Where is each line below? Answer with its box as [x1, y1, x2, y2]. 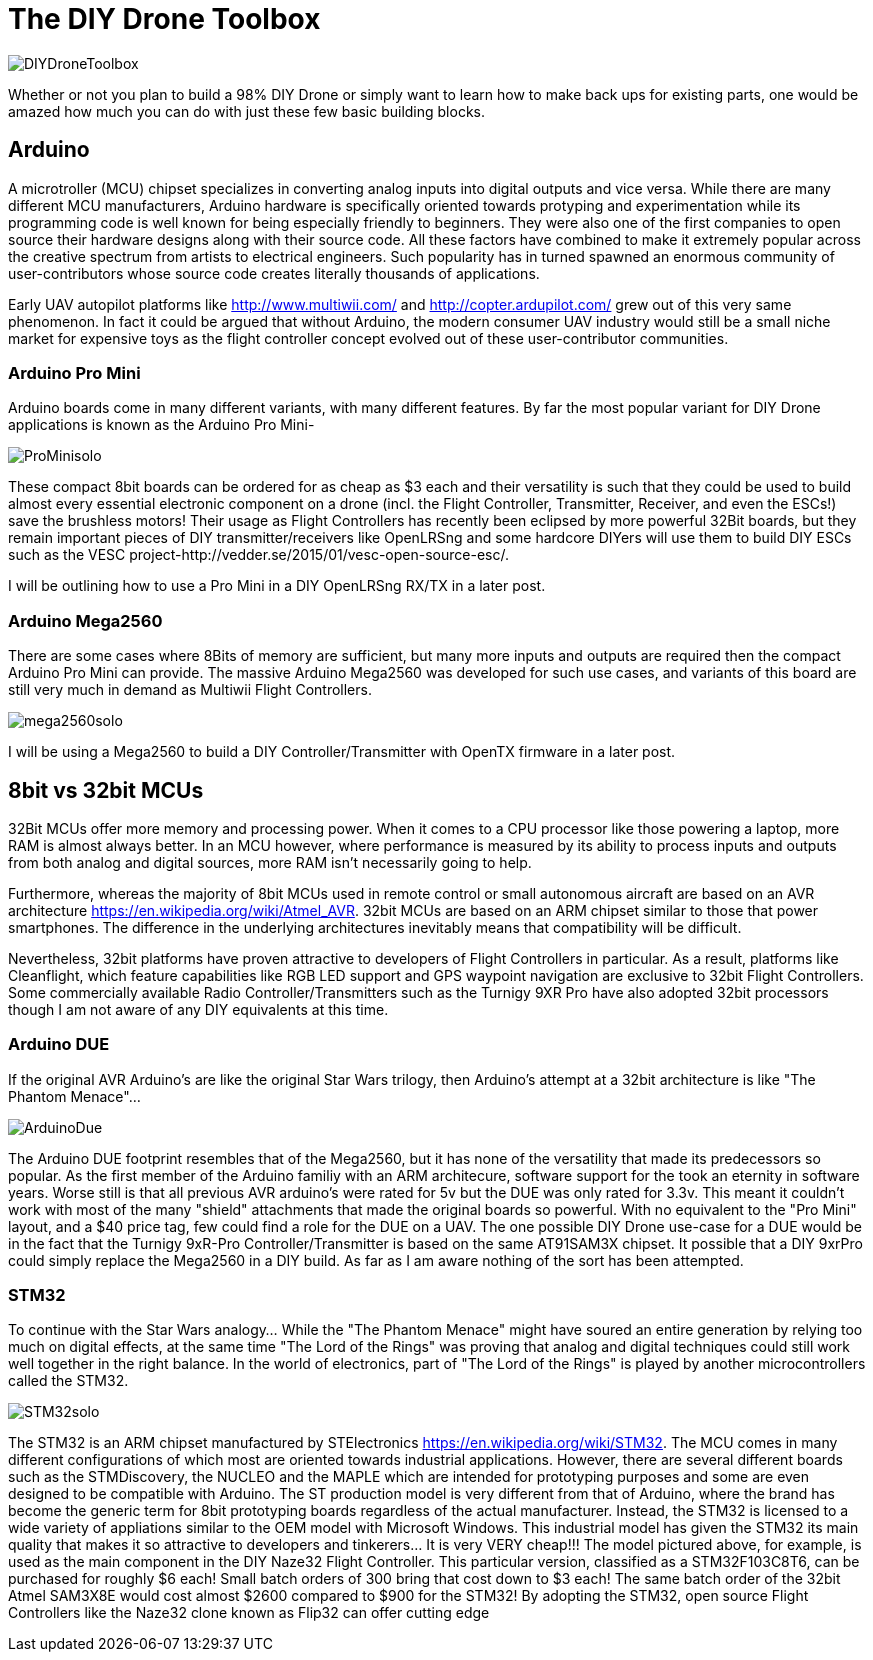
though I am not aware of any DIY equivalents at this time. [8, 1000, 389, 1018]
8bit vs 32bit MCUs [8, 777, 204, 803]
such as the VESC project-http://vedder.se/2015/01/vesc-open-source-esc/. [8, 546, 509, 564]
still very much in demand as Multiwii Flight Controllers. [8, 681, 372, 699]
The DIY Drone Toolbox [8, 2, 321, 36]
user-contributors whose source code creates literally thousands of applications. [8, 264, 540, 282]
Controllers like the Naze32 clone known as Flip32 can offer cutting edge [8, 1604, 490, 1622]
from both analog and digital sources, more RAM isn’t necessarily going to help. [8, 853, 532, 871]
